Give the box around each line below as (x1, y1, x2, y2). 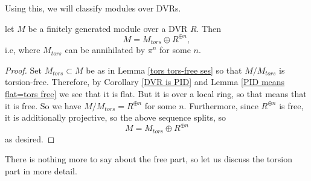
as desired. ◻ (5, 132, 55, 145)
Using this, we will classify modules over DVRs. (5, 2, 181, 14)
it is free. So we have (5, 99, 82, 112)
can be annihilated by (65, 43, 146, 56)
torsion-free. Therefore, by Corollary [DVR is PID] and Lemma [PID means (5, 75, 285, 88)
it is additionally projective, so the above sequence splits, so (5, 111, 226, 124)
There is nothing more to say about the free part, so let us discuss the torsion (5, 153, 292, 165)
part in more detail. (5, 164, 77, 177)
